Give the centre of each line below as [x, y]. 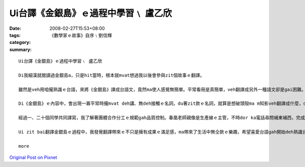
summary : [21, 49]
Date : [15, 28]
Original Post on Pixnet [33, 157]
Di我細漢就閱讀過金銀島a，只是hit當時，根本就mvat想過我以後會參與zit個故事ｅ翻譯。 [112, 75]
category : [20, 43]
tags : [15, 35]
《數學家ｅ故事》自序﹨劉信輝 [81, 35]
